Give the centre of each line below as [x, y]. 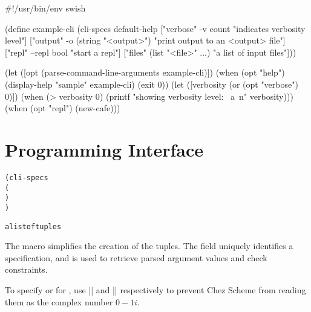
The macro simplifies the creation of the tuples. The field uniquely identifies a [149, 246]
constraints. [26, 269]
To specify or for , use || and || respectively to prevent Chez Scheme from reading [155, 289]
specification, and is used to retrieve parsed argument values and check [136, 257]
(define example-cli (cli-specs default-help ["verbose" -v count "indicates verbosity [155, 28]
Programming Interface [104, 149]
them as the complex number [59, 301]
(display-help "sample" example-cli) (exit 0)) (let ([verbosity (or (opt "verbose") [152, 84]
